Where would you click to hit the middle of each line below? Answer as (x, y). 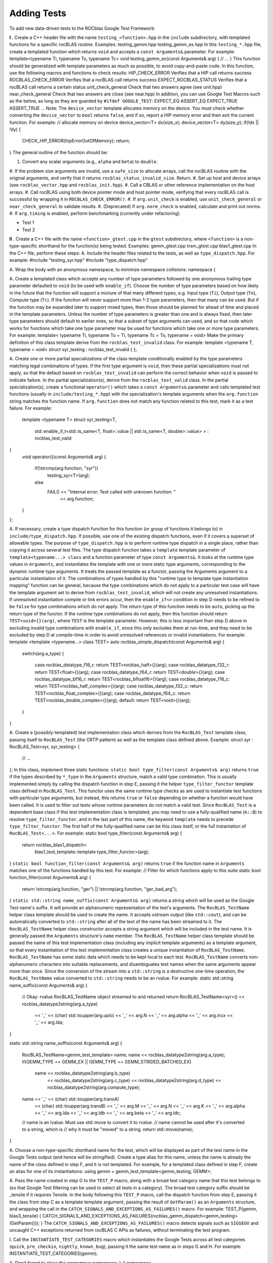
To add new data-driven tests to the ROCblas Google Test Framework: (82, 28)
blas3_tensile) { (25, 1216)
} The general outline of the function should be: (59, 152)
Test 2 (29, 229)
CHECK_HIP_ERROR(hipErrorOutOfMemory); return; (76, 141)
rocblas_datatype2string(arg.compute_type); (94, 1087)
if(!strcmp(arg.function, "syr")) (66, 468)
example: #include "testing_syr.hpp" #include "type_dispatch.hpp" (79, 260)
